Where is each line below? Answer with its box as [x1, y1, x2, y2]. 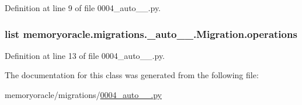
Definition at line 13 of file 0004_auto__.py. [5, 49, 165, 61]
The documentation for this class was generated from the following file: [5, 69, 259, 81]
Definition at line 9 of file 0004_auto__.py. [5, 2, 161, 13]
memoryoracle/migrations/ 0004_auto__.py [5, 89, 162, 100]
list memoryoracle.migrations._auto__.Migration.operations [5, 26, 297, 41]
